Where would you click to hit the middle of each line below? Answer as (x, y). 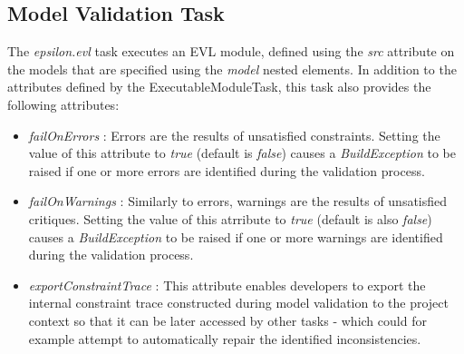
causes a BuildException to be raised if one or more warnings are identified (236, 236)
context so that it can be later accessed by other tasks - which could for (227, 320)
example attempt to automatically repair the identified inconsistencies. (225, 338)
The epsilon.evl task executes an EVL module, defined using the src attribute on (231, 51)
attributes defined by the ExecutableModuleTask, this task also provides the (219, 87)
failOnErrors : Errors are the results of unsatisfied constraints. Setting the (234, 135)
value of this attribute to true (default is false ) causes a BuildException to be (242, 153)
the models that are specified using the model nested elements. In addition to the (232, 69)
